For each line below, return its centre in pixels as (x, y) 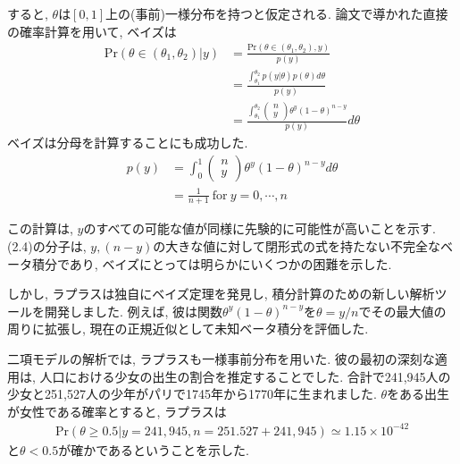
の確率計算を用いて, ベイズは (92, 31)
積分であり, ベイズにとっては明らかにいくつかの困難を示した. (212, 263)
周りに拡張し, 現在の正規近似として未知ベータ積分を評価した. (188, 329)
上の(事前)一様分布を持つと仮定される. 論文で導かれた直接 (277, 13)
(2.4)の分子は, (47, 245)
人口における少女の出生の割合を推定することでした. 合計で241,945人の (245, 376)
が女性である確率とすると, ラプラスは (117, 411)
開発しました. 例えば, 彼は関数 (134, 311)
